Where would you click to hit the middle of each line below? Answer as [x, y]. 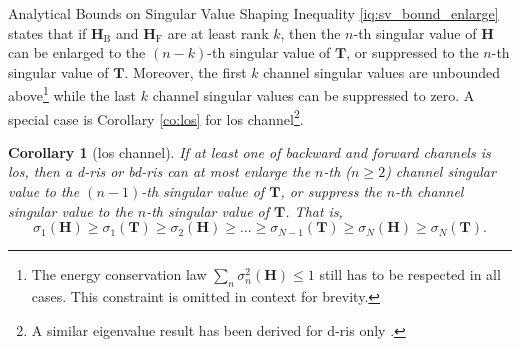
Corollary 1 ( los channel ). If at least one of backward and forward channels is [249, 151]
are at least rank [218, 32]
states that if [47, 32]
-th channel [429, 191]
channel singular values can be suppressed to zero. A [313, 95]
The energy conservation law [119, 274]
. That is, [314, 210]
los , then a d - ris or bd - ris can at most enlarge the [159, 171]
